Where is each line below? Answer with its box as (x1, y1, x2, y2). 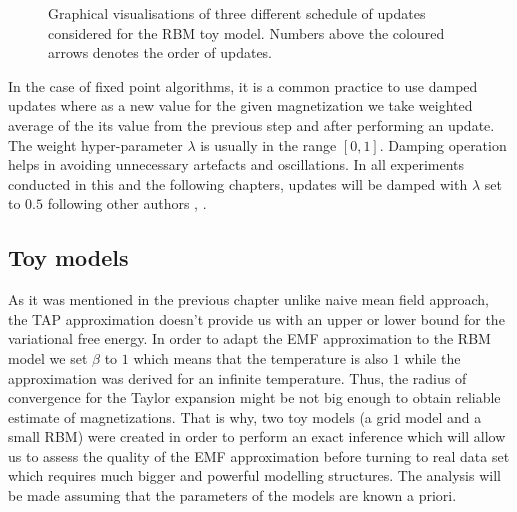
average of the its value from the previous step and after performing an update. (8, 114, 495, 135)
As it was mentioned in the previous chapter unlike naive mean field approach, (8, 289, 490, 310)
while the (404, 347, 461, 368)
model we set (8, 347, 88, 368)
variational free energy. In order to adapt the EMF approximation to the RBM (8, 328, 491, 349)
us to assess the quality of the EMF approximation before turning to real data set (8, 445, 510, 466)
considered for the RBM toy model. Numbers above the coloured (48, 22, 445, 43)
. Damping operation (379, 134, 507, 155)
